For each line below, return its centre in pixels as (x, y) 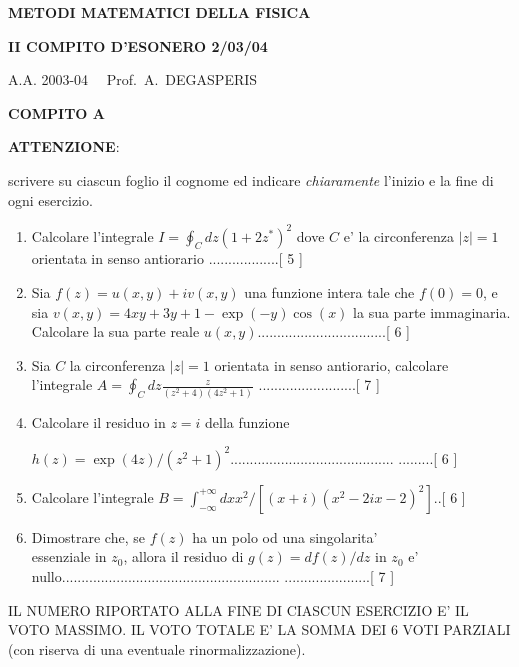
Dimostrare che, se (88, 536)
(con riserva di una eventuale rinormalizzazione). (157, 648)
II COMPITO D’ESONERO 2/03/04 (138, 45)
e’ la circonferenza (398, 235)
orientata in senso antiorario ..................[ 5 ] (167, 258)
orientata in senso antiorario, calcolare (331, 364)
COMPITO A (56, 112)
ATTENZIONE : (64, 146)
